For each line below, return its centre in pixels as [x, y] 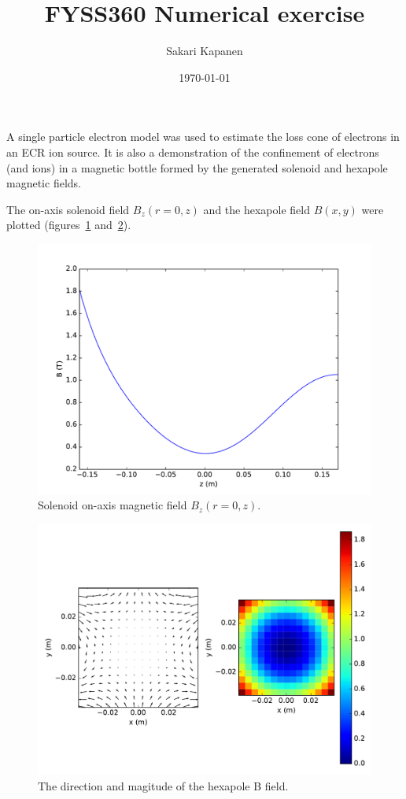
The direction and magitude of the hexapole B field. [163, 785]
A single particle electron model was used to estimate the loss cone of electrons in [203, 137]
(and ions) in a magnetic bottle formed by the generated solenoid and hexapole [197, 167]
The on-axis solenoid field [68, 209]
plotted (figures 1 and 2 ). [69, 225]
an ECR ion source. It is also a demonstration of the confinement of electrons [193, 152]
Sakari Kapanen [205, 51]
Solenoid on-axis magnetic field [113, 505]
